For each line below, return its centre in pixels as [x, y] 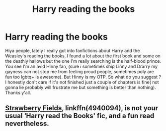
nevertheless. [27, 124]
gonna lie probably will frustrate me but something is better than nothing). [81, 87]
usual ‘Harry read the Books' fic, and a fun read [80, 116]
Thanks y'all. [18, 92]
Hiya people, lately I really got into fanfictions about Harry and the [73, 50]
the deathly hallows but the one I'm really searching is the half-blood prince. [83, 61]
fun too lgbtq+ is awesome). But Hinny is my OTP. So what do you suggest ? [83, 77]
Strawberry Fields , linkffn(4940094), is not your [82, 108]
